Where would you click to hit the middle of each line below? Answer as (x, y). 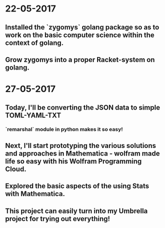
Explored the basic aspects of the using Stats (77, 186)
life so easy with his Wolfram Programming (73, 161)
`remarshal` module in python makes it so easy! (64, 129)
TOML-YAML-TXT (33, 115)
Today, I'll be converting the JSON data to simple (83, 107)
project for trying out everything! (58, 219)
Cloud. (16, 169)
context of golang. (34, 43)
